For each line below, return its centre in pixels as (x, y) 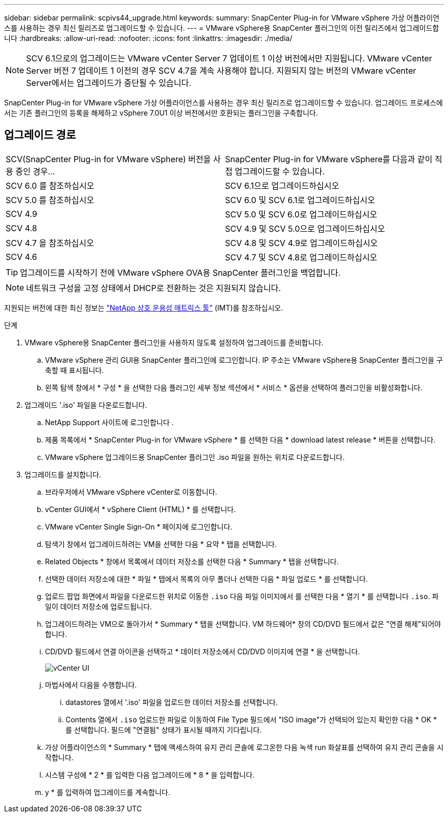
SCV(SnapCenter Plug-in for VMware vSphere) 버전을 (108, 159)
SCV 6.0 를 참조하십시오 (50, 185)
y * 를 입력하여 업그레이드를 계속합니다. (108, 792)
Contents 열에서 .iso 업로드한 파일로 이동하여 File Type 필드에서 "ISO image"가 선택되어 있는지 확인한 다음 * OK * (251, 719)
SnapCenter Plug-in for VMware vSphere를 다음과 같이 (329, 159)
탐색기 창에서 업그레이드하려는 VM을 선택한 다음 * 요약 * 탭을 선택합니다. (161, 544)
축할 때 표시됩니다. (74, 370)
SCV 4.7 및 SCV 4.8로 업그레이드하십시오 (301, 257)
